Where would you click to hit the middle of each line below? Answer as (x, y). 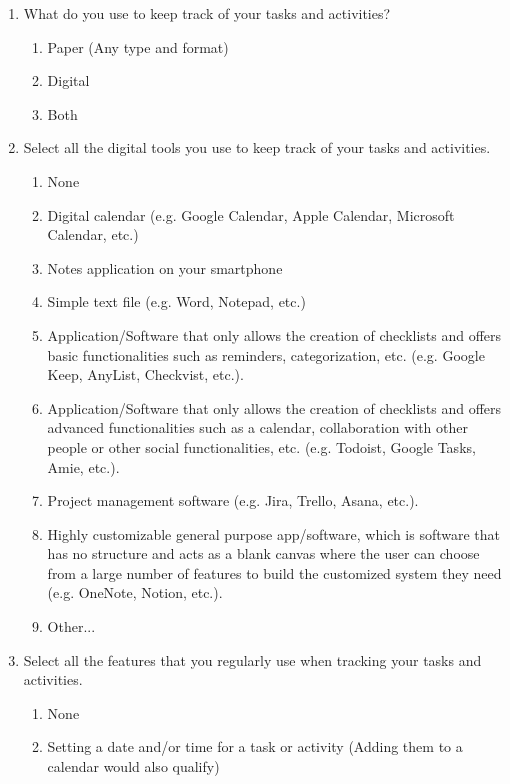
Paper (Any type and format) (138, 46)
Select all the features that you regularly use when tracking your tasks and (252, 659)
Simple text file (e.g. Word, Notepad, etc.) (176, 301)
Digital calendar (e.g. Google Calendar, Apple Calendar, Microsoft (251, 214)
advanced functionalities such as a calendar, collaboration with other (257, 427)
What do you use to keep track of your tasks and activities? (207, 13)
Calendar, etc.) (93, 234)
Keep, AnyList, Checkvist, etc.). (145, 374)
